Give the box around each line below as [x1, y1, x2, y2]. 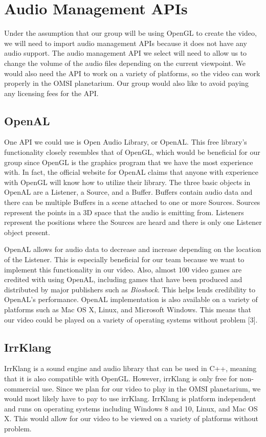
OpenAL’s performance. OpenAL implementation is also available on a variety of [4, 294, 258, 305]
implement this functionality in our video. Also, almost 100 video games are [4, 264, 242, 274]
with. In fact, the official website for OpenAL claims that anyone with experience [4, 167, 259, 177]
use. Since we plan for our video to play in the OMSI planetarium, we [41, 383, 261, 394]
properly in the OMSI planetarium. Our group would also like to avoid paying [4, 78, 249, 88]
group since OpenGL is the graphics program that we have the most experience [4, 156, 253, 167]
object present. [4, 226, 50, 237]
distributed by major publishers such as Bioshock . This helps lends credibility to [4, 284, 256, 294]
